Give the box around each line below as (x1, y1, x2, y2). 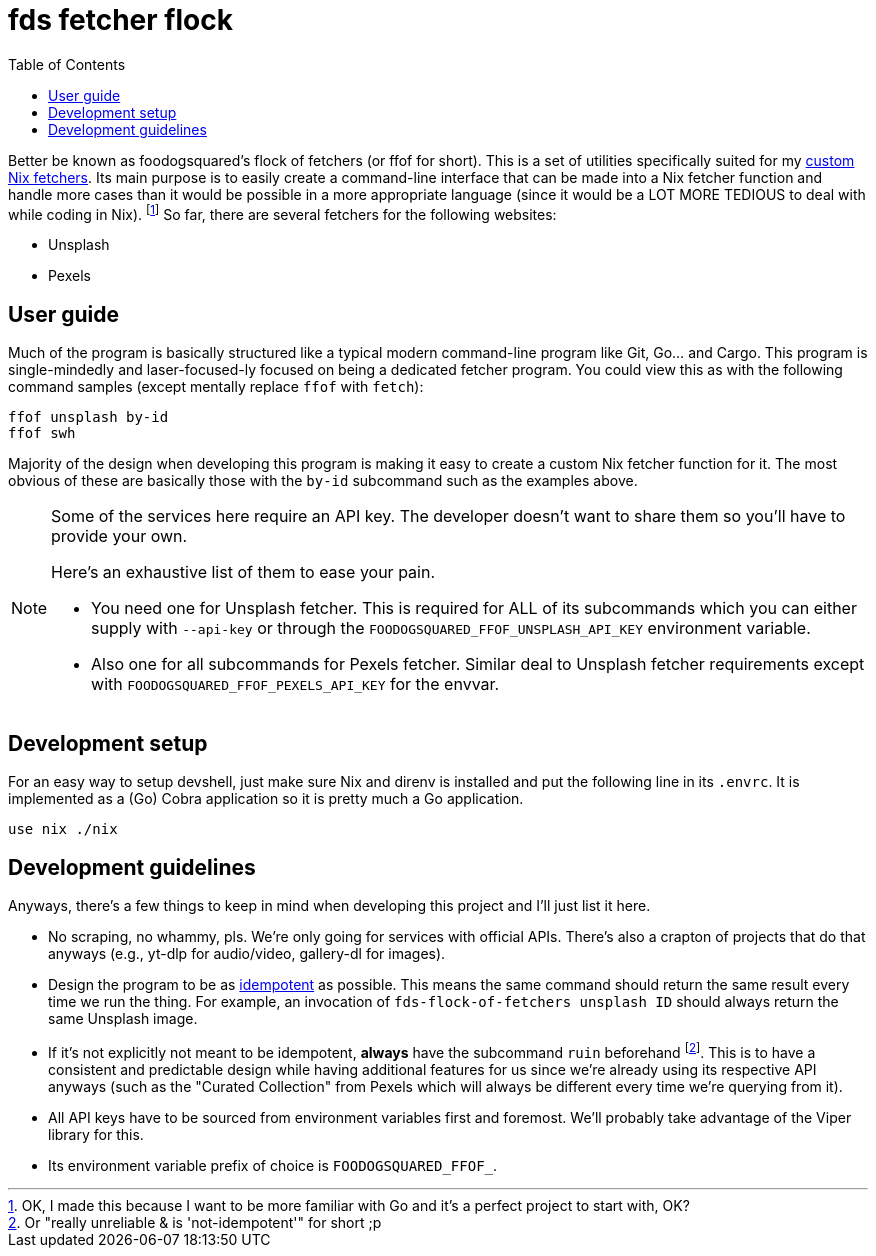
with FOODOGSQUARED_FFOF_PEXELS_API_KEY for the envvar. (91, 674, 500, 695)
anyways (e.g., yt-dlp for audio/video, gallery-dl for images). (48, 944, 446, 962)
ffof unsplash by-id (8, 409, 169, 426)
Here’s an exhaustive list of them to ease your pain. (51, 562, 436, 583)
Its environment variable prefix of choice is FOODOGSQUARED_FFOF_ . (48, 1156, 498, 1174)
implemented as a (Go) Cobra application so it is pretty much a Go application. (8, 790, 524, 808)
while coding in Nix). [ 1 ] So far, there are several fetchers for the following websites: (8, 202, 557, 223)
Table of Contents (8, 55, 126, 73)
